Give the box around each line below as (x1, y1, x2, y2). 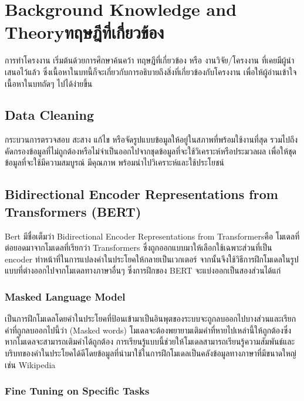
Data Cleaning (5, 106, 94, 124)
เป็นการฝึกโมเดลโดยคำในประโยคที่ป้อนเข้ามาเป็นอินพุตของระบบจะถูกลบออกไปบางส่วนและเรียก (5, 312, 296, 325)
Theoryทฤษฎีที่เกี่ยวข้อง (5, 20, 164, 44)
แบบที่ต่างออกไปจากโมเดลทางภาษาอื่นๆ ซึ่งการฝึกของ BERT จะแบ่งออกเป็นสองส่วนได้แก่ (5, 264, 281, 277)
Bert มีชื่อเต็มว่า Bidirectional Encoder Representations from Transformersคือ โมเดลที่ (5, 230, 300, 242)
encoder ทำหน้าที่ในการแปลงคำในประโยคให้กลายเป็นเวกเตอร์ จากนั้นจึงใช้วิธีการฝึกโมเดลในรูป (5, 252, 299, 265)
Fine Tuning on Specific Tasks (5, 383, 150, 398)
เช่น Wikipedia (5, 358, 56, 370)
